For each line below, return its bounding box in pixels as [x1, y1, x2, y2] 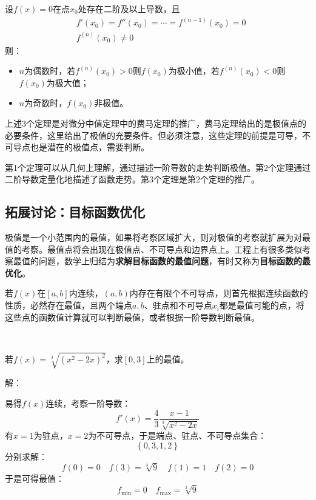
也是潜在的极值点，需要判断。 [30, 141, 149, 153]
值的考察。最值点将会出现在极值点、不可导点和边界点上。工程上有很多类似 [5, 242, 302, 255]
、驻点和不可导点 [144, 299, 212, 312]
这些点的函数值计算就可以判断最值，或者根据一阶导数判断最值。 [5, 310, 260, 323]
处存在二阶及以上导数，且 [78, 2, 180, 15]
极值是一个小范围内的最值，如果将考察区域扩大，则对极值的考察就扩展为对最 [5, 231, 311, 244]
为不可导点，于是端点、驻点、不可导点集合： [88, 429, 267, 442]
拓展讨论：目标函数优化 [5, 202, 145, 221]
